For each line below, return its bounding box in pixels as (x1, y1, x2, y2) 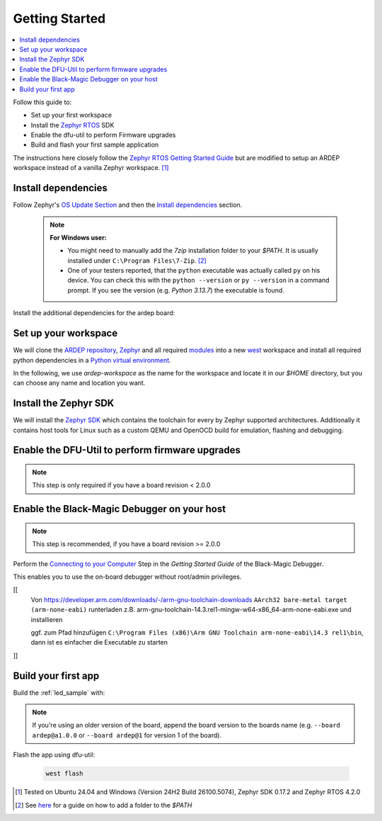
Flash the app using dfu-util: (13, 751, 95, 759)
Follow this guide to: (13, 98, 72, 106)
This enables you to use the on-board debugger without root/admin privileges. (13, 572, 242, 581)
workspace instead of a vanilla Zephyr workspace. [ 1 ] (13, 164, 169, 172)
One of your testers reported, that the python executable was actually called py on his (67, 266, 320, 275)
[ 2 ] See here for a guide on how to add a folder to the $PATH (15, 800, 192, 809)
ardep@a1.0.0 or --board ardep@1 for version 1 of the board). (32, 730, 222, 740)
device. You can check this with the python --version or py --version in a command (67, 276, 330, 285)
